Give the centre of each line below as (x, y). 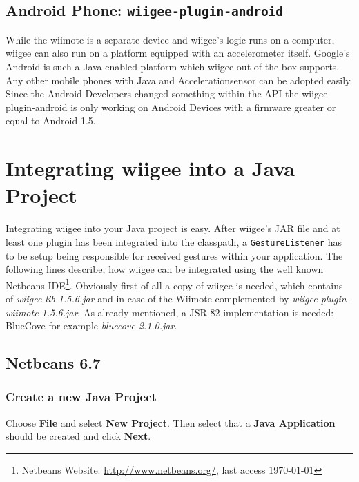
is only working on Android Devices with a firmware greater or (203, 107)
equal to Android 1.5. (51, 120)
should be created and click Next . (78, 436)
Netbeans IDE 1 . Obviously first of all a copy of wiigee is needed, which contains (174, 284)
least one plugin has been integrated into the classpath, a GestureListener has (174, 241)
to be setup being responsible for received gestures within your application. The (174, 255)
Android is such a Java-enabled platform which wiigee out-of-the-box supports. (173, 66)
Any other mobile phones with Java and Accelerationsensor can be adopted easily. (179, 80)
